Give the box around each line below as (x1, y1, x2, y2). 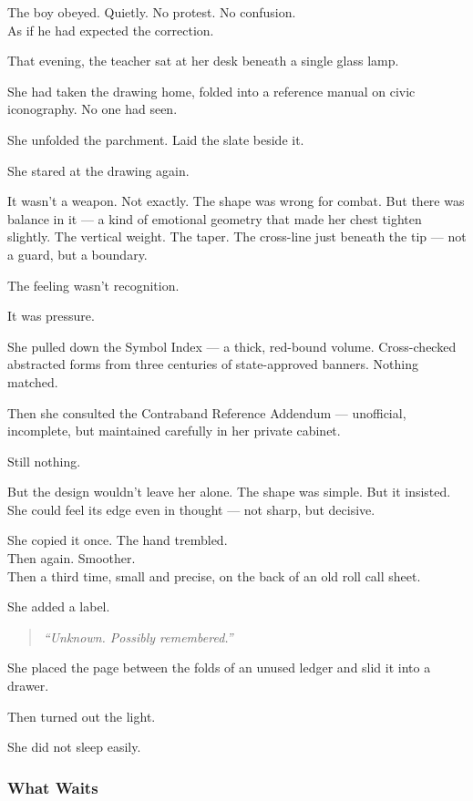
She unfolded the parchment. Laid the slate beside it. (7, 129, 304, 149)
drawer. (7, 676, 49, 695)
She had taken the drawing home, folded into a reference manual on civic (7, 81, 416, 100)
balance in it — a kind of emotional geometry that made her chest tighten (7, 209, 422, 228)
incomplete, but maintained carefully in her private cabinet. (7, 421, 341, 440)
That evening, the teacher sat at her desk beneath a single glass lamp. (7, 51, 399, 70)
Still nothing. (7, 451, 81, 470)
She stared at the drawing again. (7, 160, 190, 180)
